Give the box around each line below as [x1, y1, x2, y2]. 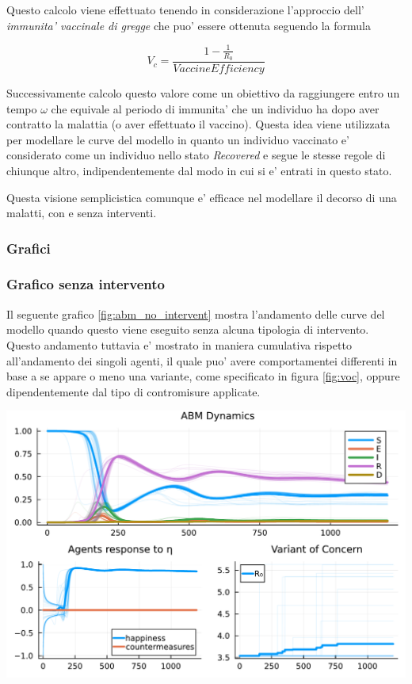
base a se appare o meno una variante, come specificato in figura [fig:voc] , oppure [6, 368, 400, 384]
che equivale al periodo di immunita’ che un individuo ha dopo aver [51, 100, 380, 117]
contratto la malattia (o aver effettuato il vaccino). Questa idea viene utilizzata [6, 116, 391, 132]
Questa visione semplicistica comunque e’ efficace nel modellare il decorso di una [6, 189, 397, 205]
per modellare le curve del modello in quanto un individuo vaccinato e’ [6, 131, 349, 147]
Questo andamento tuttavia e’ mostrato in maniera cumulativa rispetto [6, 336, 352, 353]
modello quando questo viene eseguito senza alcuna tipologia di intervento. [6, 321, 369, 338]
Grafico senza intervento [6, 274, 165, 294]
